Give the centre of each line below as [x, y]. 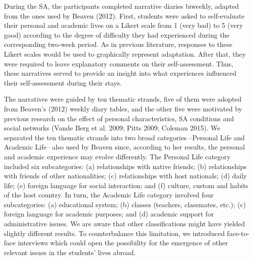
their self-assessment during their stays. [63, 82]
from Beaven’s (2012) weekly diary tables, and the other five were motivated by [123, 108]
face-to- [238, 233]
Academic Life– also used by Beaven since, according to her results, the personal [125, 147]
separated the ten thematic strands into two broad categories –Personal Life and [125, 137]
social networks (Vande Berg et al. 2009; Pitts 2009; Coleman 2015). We [112, 128]
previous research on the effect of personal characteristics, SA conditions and [119, 118]
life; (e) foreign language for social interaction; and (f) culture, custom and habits [126, 185]
